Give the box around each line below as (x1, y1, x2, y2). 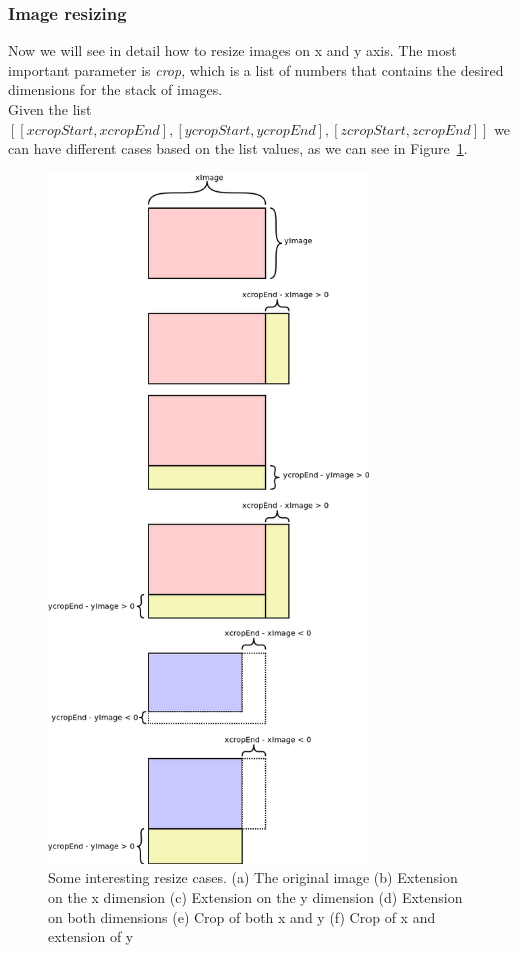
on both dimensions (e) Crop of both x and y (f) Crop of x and (48, 906, 436, 927)
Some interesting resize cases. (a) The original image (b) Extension (48, 867, 458, 888)
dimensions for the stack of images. (8, 79, 223, 100)
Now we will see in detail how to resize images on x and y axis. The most (8, 40, 457, 61)
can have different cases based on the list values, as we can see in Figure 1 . (8, 138, 468, 159)
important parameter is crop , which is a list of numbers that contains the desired (8, 59, 504, 80)
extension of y (48, 926, 134, 947)
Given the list (8, 99, 92, 119)
